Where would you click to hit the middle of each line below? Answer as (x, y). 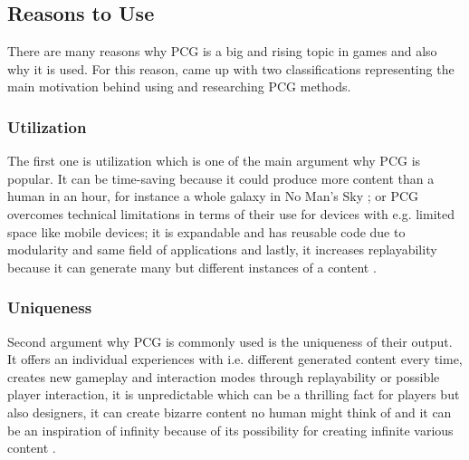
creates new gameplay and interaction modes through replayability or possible (224, 376)
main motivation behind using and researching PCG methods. (179, 86)
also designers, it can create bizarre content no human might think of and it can (230, 412)
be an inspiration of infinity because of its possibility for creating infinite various (230, 430)
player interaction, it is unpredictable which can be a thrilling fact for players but (234, 394)
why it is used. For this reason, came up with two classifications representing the (231, 68)
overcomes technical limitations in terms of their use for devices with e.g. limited (231, 213)
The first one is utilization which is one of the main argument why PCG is (214, 161)
